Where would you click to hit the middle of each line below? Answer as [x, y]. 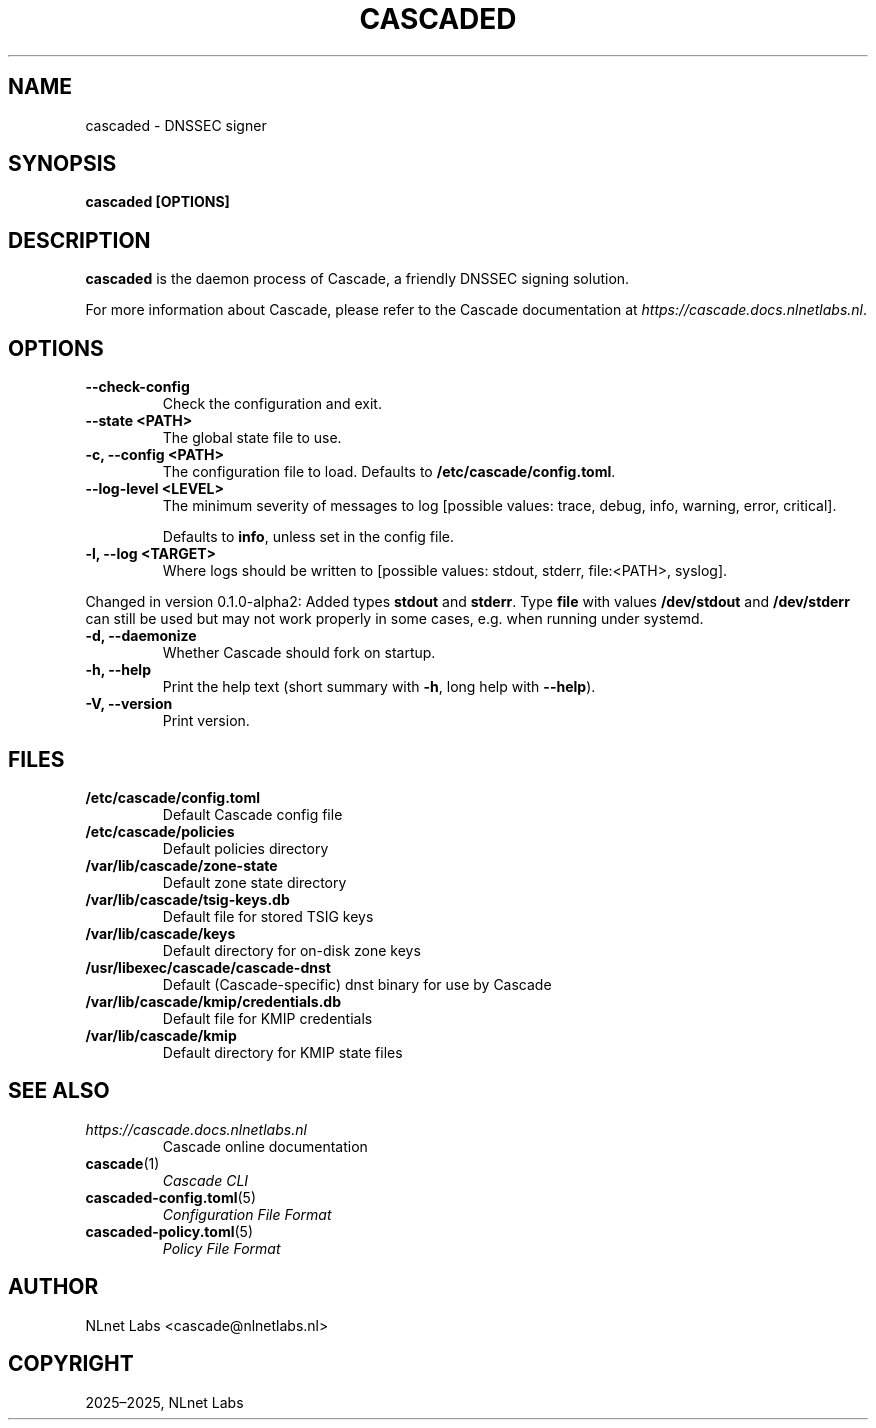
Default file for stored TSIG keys [268, 916]
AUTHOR [53, 1287]
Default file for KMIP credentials [267, 1018]
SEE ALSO [59, 1091]
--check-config [137, 387]
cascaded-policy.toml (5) [169, 1231]
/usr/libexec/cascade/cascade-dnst [208, 967]
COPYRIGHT [71, 1364]
